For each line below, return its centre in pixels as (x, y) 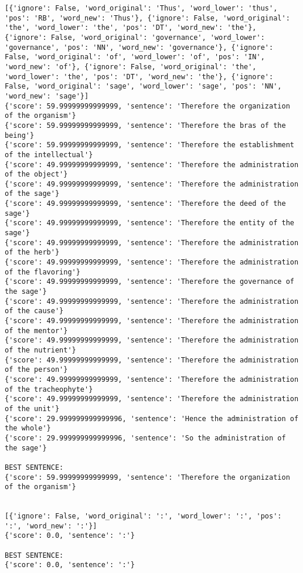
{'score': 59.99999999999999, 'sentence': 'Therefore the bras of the (145, 125)
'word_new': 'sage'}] (47, 96)
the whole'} (28, 428)
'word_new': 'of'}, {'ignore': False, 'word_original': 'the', (131, 67)
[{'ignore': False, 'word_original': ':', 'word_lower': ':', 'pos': (143, 516)
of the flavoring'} (42, 272)
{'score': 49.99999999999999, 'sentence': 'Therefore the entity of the (149, 223)
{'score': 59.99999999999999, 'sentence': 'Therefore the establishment (149, 145)
